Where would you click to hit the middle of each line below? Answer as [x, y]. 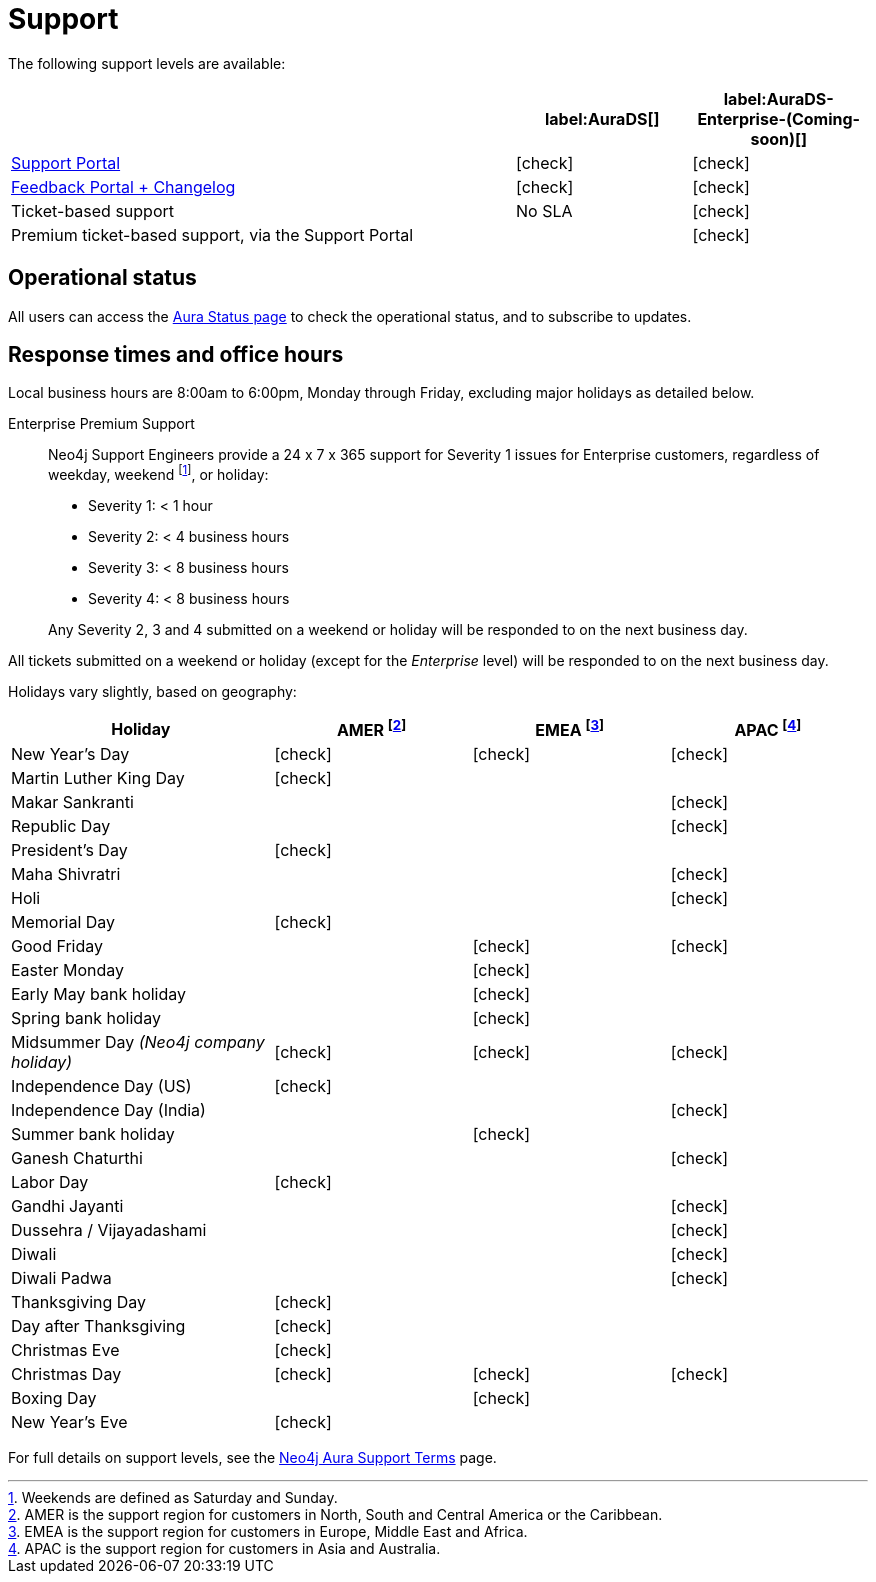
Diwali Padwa [61, 1278]
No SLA [544, 210]
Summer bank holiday [93, 1134]
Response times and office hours [176, 355]
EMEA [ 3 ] [570, 729]
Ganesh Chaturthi [77, 1158]
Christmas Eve [65, 1350]
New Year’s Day [70, 754]
